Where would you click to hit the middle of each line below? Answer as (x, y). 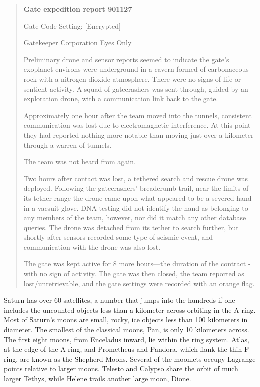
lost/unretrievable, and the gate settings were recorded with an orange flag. (139, 283)
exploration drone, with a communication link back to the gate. (121, 98)
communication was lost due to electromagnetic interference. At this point (137, 125)
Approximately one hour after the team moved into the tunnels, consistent (138, 115)
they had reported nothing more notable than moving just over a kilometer (139, 134)
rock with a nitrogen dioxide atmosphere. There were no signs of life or (132, 78)
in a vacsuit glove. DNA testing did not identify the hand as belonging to (136, 208)
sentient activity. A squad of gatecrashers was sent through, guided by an (136, 88)
